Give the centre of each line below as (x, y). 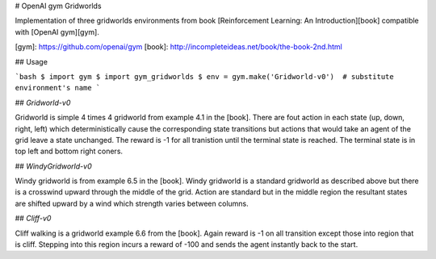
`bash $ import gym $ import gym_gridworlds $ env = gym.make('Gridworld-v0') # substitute (205, 76)
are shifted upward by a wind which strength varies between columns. (132, 203)
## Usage (31, 61)
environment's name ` (58, 88)
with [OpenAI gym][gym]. (57, 31)
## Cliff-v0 (33, 219)
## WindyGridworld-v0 (53, 166)
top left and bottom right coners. (69, 151)
